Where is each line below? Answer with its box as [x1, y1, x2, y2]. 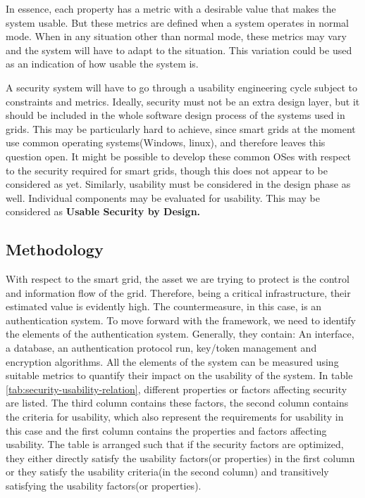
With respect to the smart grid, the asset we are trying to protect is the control [6, 272, 349, 286]
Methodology [6, 238, 104, 260]
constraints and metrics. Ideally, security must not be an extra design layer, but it [6, 94, 360, 108]
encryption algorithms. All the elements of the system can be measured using [6, 354, 339, 369]
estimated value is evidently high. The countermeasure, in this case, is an [6, 299, 322, 314]
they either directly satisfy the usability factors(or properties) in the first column [6, 450, 355, 465]
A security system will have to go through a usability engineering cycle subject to [6, 79, 358, 94]
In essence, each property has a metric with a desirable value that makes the [6, 1, 336, 15]
